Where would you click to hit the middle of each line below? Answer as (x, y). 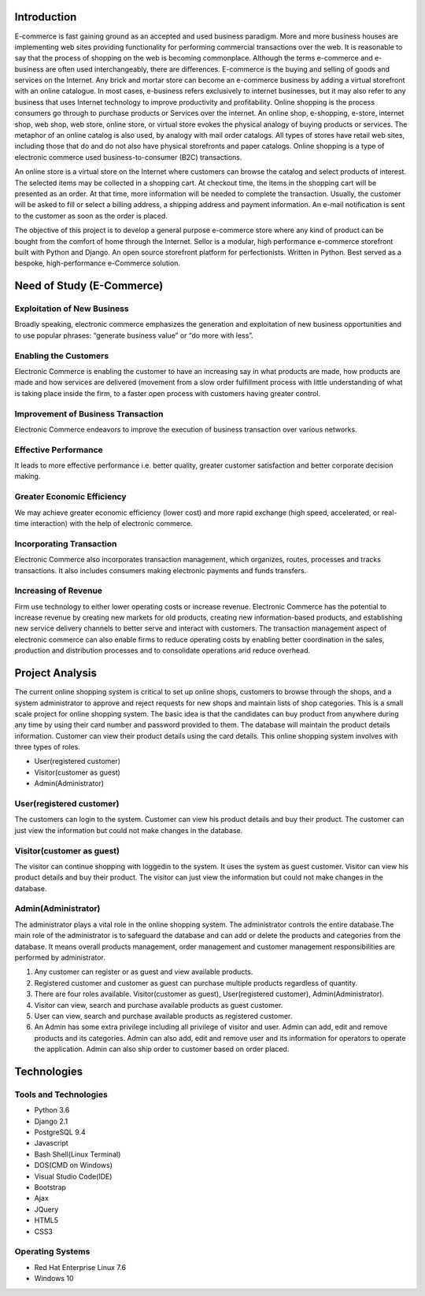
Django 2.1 (51, 1121)
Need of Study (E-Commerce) (89, 286)
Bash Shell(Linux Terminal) (78, 1154)
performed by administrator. (60, 957)
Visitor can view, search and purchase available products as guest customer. (159, 1005)
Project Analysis (56, 673)
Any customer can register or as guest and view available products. (144, 972)
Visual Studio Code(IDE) (73, 1176)
